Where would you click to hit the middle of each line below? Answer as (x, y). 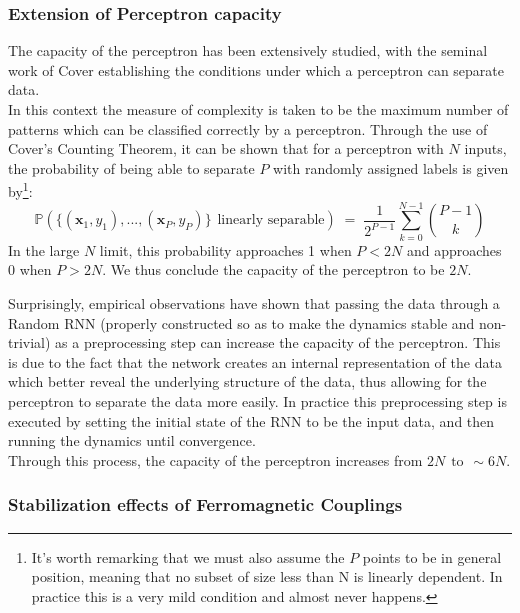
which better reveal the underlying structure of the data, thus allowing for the (247, 381)
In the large (44, 249)
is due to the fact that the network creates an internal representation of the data (255, 361)
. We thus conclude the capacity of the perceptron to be (273, 269)
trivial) (29, 342)
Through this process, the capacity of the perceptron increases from (215, 459)
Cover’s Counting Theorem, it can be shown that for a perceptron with (226, 148)
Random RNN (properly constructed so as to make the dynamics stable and (241, 322)
